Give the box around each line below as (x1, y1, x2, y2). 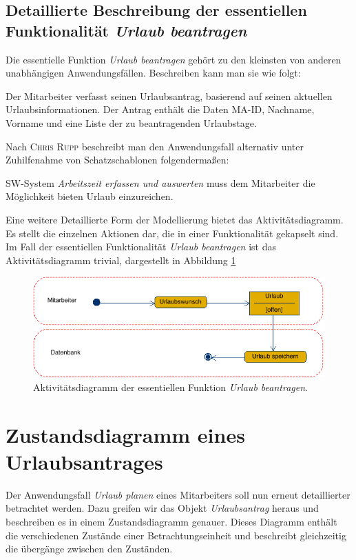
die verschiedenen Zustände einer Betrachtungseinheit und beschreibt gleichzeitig (6, 528, 346, 542)
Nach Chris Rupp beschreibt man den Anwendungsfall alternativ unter (6, 139, 304, 153)
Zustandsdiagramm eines (6, 420, 245, 448)
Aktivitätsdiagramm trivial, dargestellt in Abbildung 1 (6, 252, 236, 267)
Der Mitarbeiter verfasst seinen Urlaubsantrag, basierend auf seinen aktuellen (6, 88, 333, 103)
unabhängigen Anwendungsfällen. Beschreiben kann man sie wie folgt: (6, 66, 301, 80)
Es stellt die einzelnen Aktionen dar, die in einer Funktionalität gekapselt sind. (6, 226, 339, 240)
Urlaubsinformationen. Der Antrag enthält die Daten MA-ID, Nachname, (6, 102, 315, 117)
